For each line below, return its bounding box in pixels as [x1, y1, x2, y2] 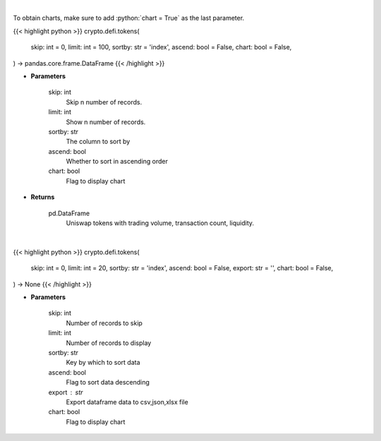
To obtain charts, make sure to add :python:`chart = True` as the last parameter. [13, 14, 245, 23]
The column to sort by [66, 138, 131, 146]
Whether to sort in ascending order [66, 157, 169, 166]
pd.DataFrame [48, 209, 90, 217]
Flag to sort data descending [66, 378, 150, 387]
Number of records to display [66, 339, 152, 347]
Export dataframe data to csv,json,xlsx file [66, 397, 188, 406]
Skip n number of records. [66, 97, 143, 106]
